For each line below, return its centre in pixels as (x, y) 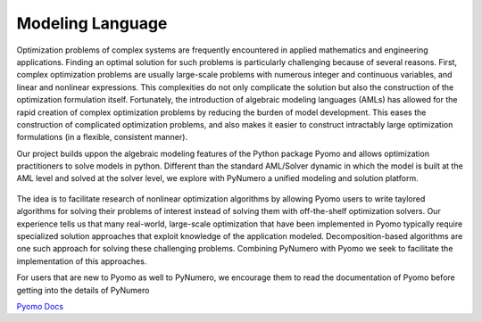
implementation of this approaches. (82, 261)
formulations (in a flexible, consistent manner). (102, 137)
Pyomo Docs (40, 306)
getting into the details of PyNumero (83, 290)
